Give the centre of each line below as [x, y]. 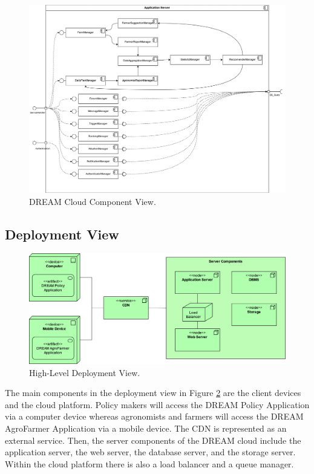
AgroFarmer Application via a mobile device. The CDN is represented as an [146, 428]
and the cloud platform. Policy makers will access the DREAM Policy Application [157, 404]
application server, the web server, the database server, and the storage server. [150, 452]
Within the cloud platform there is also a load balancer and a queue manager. [149, 463]
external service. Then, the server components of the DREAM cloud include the [153, 440]
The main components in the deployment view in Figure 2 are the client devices [153, 393]
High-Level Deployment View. [85, 372]
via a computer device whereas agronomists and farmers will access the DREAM [154, 416]
